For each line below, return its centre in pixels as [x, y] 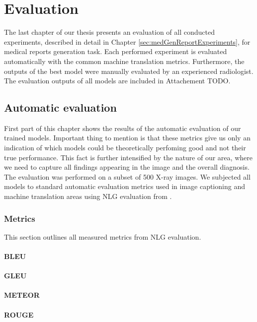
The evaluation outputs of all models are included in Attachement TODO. [117, 81]
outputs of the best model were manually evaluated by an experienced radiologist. [129, 71]
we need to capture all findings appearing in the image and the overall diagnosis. [127, 167]
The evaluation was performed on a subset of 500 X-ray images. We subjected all [127, 176]
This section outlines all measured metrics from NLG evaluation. [103, 236]
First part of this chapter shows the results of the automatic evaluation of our [123, 128]
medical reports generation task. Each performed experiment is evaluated [116, 51]
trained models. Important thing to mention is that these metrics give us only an [127, 138]
